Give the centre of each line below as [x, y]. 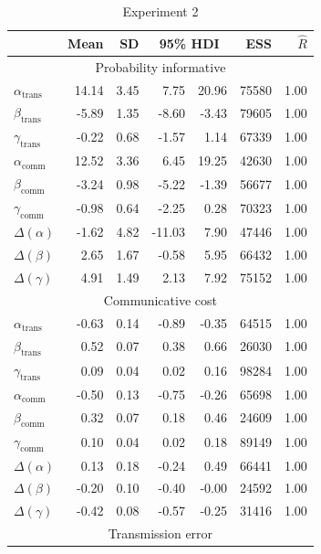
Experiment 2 [160, 11]
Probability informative [160, 66]
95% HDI [189, 43]
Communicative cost [160, 299]
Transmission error [160, 533]
